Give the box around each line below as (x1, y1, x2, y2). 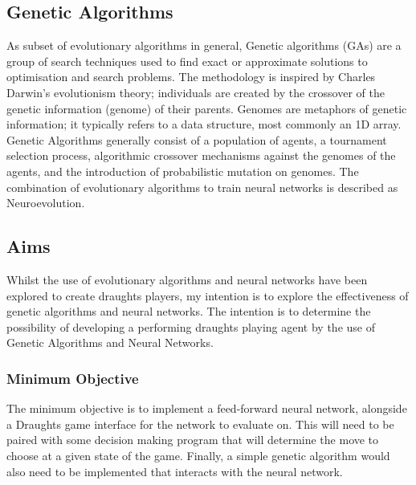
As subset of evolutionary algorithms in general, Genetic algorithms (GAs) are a (6, 37, 402, 54)
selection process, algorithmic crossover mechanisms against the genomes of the (6, 147, 396, 164)
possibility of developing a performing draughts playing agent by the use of (6, 318, 375, 335)
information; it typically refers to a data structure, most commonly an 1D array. (6, 116, 402, 132)
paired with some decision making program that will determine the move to (6, 431, 379, 448)
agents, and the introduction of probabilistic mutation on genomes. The (6, 162, 359, 179)
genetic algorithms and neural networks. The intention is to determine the (6, 303, 371, 320)
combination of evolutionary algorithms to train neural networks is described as (6, 178, 398, 195)
